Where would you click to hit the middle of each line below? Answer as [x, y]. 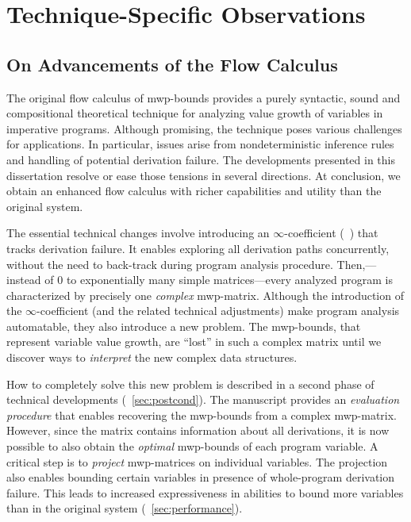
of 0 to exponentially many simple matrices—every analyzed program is [219, 280]
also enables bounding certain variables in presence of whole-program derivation [201, 477]
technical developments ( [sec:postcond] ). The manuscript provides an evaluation [203, 399]
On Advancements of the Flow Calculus [172, 64]
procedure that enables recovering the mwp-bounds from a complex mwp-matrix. [202, 415]
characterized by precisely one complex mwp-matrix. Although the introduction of [205, 295]
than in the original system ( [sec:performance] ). [125, 508]
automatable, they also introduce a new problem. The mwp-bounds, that [184, 326]
